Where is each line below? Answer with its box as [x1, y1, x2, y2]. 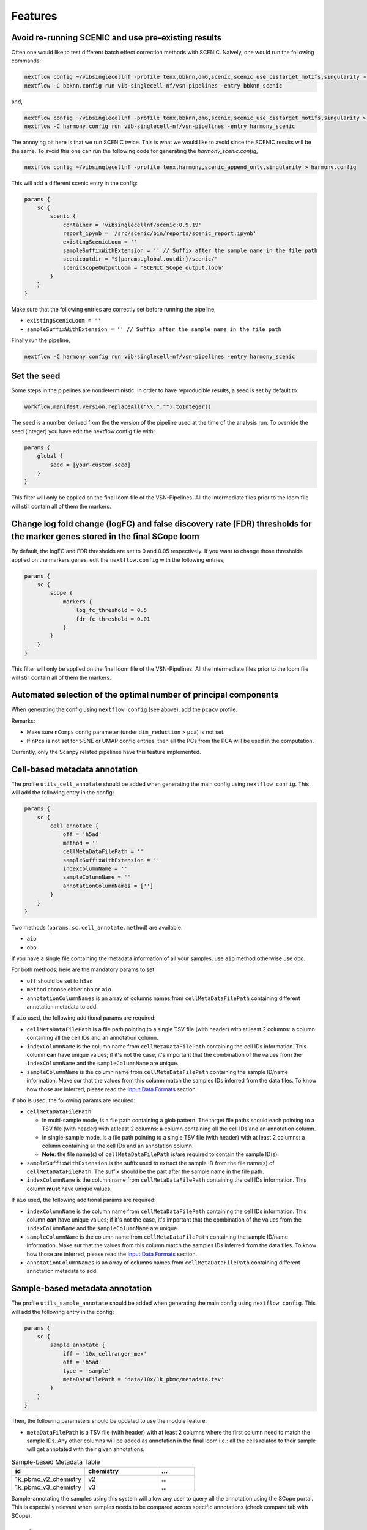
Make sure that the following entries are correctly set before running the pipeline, [11, 305, 217, 313]
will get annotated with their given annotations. [26, 1446, 145, 1453]
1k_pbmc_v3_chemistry [15, 1483, 82, 1491]
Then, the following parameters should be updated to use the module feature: [11, 1417, 207, 1425]
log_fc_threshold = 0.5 [75, 606, 147, 614]
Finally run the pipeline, [11, 337, 70, 344]
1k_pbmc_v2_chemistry [15, 1475, 82, 1483]
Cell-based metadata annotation [11, 764, 138, 774]
